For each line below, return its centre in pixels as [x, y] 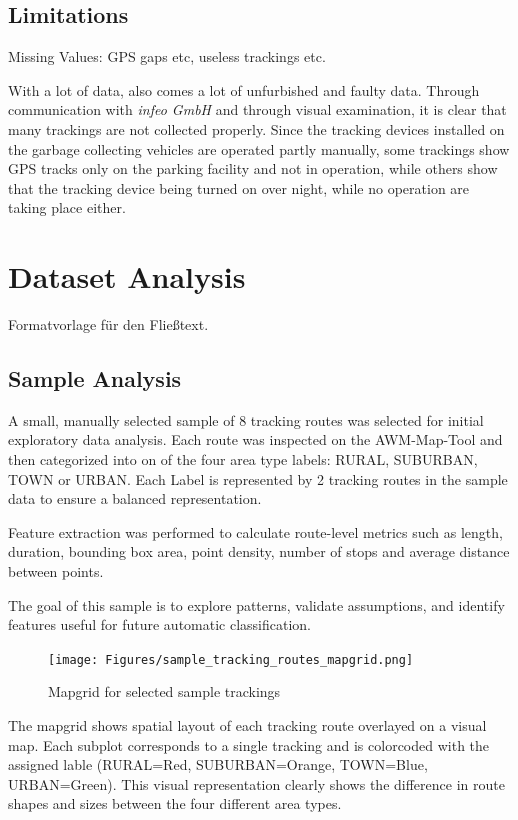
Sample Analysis [95, 378]
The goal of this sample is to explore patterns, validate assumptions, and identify [256, 604]
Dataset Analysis [127, 276]
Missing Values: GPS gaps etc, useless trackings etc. [167, 56]
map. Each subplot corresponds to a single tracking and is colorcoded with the [249, 744]
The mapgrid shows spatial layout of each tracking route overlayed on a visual [247, 725]
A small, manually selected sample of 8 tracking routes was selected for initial [246, 419]
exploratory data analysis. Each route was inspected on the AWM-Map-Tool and [255, 439]
